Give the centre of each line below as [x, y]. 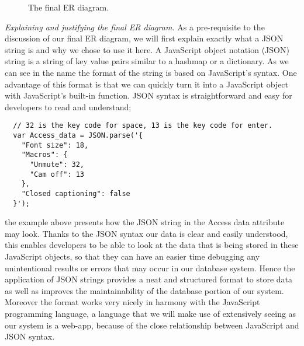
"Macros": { [44, 155]
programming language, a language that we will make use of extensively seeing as [151, 313]
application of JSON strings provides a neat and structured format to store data [149, 279]
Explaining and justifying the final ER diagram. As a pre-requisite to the [135, 27]
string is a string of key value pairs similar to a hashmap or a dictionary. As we [147, 61]
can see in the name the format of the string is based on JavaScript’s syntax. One [151, 72]
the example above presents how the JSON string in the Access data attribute [145, 222]
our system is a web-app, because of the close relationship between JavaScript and [152, 325]
